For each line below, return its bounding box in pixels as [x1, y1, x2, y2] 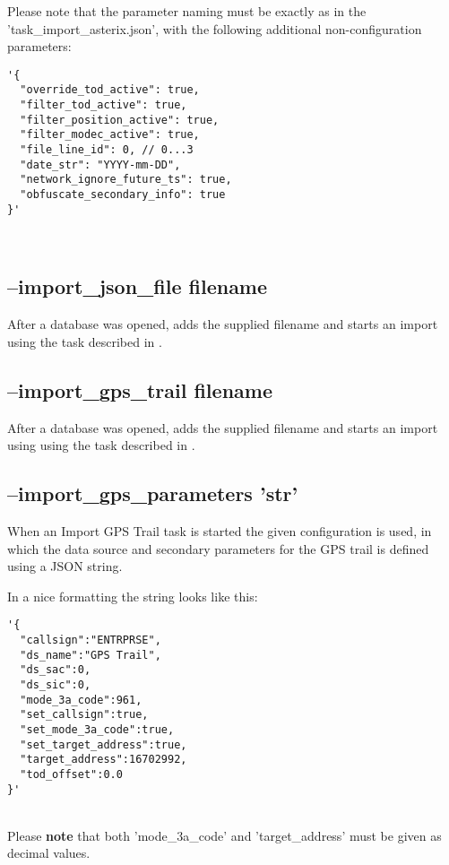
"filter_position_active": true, [20, 113, 220, 126]
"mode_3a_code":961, [20, 693, 142, 706]
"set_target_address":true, [20, 738, 187, 751]
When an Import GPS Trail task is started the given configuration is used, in [7, 521, 432, 540]
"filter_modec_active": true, [20, 128, 200, 142]
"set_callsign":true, [20, 708, 149, 722]
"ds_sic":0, [20, 678, 91, 691]
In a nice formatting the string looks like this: [7, 586, 258, 605]
